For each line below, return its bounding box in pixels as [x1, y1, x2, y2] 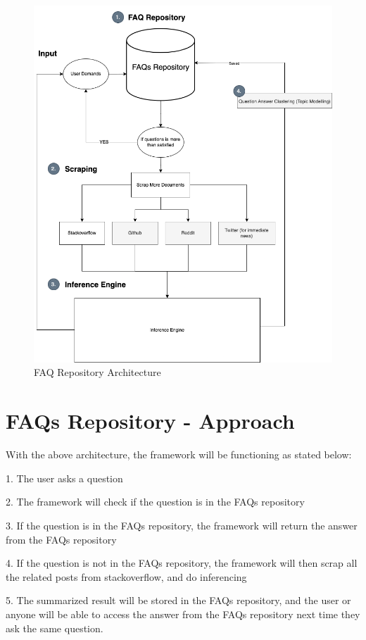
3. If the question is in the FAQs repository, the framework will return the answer [6, 517, 358, 532]
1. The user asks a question [6, 470, 123, 485]
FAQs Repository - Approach [6, 406, 295, 435]
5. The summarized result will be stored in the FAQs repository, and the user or [6, 593, 351, 608]
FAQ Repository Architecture [34, 365, 161, 379]
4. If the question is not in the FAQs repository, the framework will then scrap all [6, 556, 358, 570]
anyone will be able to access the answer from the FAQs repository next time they [6, 606, 360, 621]
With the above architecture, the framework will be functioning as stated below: [6, 447, 352, 462]
